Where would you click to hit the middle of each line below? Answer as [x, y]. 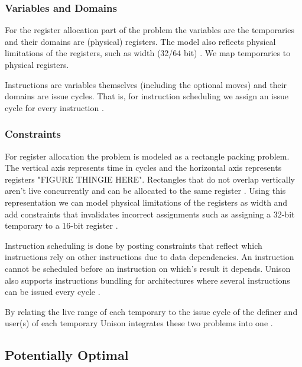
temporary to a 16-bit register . [61, 225]
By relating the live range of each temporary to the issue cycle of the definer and [151, 311]
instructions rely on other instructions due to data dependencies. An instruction [150, 257]
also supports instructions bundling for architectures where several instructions [147, 280]
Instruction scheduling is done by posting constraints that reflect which [134, 245]
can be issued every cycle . [53, 292]
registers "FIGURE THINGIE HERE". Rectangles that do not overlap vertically [150, 179]
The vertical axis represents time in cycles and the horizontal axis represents [143, 168]
